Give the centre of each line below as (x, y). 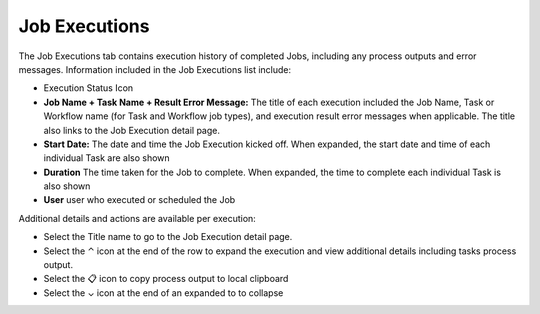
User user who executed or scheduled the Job (139, 200)
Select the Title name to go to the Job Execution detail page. (168, 237)
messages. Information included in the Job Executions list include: (155, 69)
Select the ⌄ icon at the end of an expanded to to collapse (163, 292)
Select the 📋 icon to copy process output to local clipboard (166, 279)
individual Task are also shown (106, 158)
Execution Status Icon (88, 88)
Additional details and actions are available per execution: (137, 218)
